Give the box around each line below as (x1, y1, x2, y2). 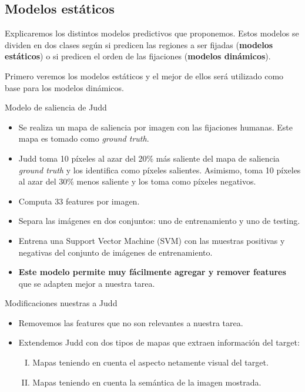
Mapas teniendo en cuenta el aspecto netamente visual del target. (32, 356, 269, 368)
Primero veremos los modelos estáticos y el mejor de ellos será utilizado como (5, 69, 284, 82)
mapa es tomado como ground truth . (18, 132, 149, 145)
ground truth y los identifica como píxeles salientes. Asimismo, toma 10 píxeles (18, 163, 301, 176)
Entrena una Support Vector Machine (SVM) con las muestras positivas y (18, 234, 285, 246)
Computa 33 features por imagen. (18, 195, 140, 207)
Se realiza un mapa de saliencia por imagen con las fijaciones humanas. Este (18, 120, 293, 133)
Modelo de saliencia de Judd (5, 101, 107, 113)
